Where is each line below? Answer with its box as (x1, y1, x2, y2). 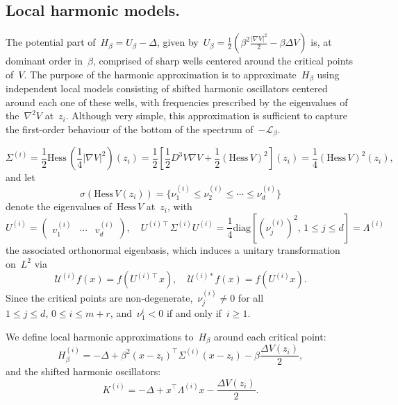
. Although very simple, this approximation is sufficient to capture (65, 108, 348, 123)
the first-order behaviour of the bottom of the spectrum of (6, 122, 254, 137)
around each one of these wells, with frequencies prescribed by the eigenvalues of (6, 94, 348, 109)
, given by (156, 35, 199, 49)
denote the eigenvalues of (6, 199, 112, 214)
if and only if (166, 306, 222, 320)
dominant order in (6, 53, 83, 68)
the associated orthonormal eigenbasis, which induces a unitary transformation (6, 242, 340, 257)
